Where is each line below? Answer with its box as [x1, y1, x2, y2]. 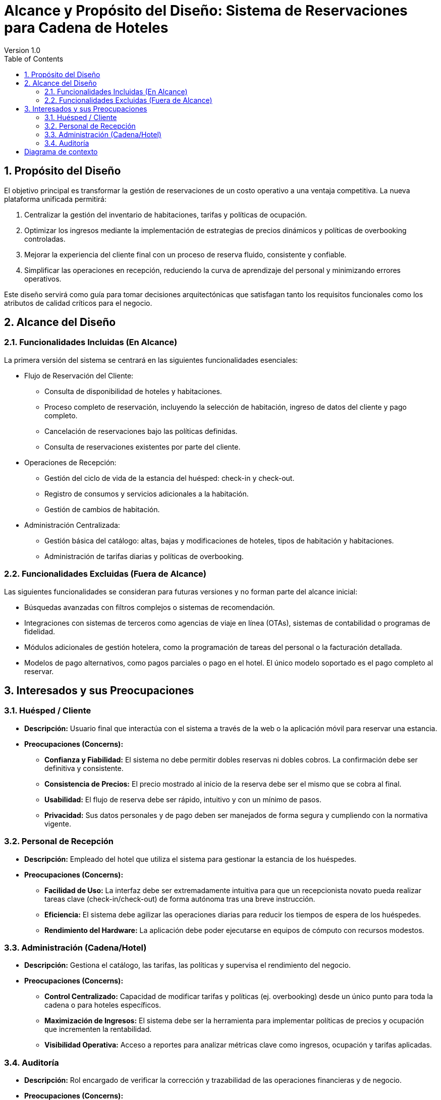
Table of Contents [4, 54, 64, 63]
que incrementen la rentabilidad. [44, 1025, 152, 1034]
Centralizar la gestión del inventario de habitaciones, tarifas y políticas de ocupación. [24, 210, 307, 219]
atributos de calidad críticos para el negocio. [4, 298, 152, 307]
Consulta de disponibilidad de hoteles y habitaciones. [44, 387, 222, 396]
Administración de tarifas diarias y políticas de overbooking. [44, 552, 244, 561]
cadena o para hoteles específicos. [44, 1001, 161, 1010]
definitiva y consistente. [44, 763, 124, 773]
